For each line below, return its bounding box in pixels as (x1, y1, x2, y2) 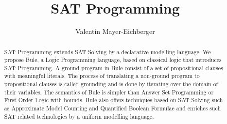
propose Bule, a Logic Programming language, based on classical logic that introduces (4, 56, 222, 64)
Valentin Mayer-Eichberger (75, 26, 155, 36)
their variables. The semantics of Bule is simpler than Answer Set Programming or (4, 88, 214, 96)
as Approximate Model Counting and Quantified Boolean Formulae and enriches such (4, 104, 221, 112)
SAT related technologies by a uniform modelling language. (4, 112, 154, 120)
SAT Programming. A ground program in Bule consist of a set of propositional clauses (4, 63, 223, 72)
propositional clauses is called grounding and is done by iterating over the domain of (4, 80, 218, 88)
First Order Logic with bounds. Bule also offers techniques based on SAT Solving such (4, 96, 223, 104)
